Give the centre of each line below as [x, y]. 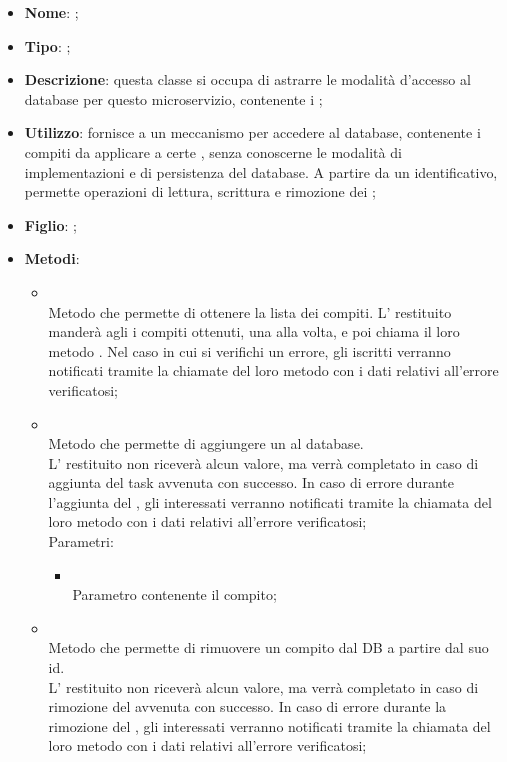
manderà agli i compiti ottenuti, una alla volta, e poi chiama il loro [254, 331]
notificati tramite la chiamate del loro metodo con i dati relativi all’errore [273, 370]
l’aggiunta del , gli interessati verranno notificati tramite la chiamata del [270, 501]
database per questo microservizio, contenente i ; [173, 98]
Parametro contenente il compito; [174, 594]
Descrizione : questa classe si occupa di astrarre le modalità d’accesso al [247, 79]
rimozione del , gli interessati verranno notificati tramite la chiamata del [269, 725]
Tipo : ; [47, 45]
